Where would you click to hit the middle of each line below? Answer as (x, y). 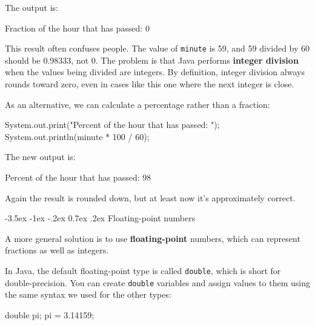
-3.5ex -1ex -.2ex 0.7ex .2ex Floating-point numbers (100, 218)
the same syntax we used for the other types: (88, 294)
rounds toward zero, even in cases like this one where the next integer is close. (150, 84)
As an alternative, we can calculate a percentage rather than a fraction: (138, 104)
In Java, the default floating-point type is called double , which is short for (143, 270)
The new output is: (40, 157)
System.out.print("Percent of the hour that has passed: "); (112, 125)
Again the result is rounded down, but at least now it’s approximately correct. (150, 197)
